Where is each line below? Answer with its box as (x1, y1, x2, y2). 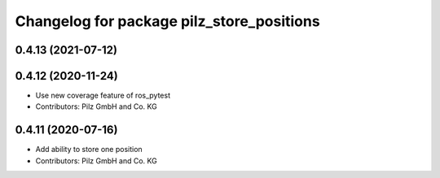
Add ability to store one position (35, 145, 143, 154)
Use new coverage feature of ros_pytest (35, 90, 171, 101)
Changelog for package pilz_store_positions (15, 12, 321, 30)
